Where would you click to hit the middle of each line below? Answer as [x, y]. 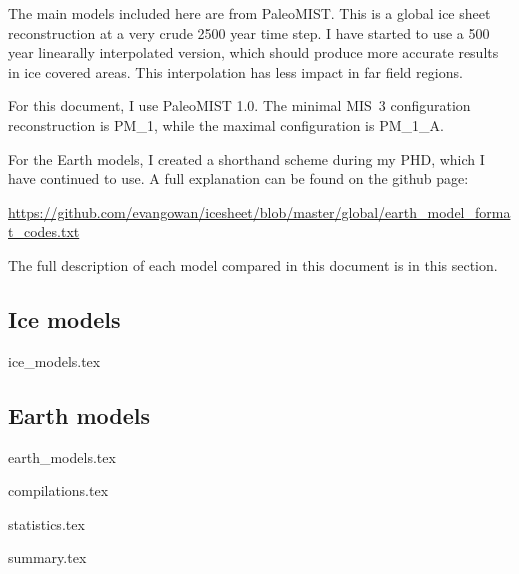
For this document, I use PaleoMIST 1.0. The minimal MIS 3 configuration [239, 105]
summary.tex [47, 557]
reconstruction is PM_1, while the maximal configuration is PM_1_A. [226, 124]
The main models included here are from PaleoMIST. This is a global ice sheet [249, 13]
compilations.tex [58, 490]
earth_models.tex [62, 456]
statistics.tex [46, 523]
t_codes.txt [44, 231]
